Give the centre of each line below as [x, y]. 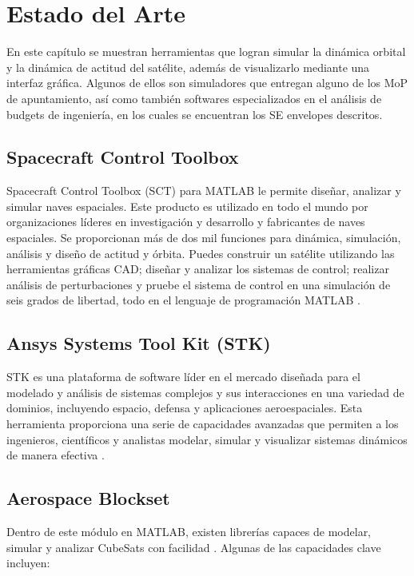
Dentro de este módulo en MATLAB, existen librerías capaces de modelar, [189, 532]
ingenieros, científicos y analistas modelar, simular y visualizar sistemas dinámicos [207, 439]
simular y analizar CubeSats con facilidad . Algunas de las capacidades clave [194, 547]
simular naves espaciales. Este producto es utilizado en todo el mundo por [187, 206]
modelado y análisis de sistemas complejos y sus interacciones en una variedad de [205, 392]
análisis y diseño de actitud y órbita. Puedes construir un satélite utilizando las [201, 253]
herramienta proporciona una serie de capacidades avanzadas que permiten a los [203, 424]
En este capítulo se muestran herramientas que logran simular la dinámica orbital [206, 52]
